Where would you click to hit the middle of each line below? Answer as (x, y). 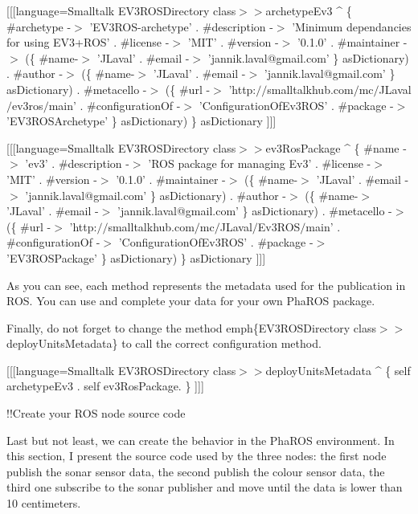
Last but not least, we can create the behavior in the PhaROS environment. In (201, 440)
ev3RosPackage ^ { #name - (336, 147)
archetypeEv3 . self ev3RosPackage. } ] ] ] (105, 386)
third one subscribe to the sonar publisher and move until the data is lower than (205, 487)
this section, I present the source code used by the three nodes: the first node (197, 456)
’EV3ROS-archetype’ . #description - (181, 26)
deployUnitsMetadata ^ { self (338, 370)
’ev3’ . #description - (77, 163)
